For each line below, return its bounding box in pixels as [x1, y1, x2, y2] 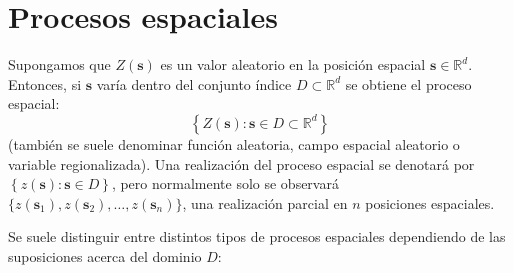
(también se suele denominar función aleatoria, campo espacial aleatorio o [8, 133, 460, 154]
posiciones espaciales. [365, 192, 495, 213]
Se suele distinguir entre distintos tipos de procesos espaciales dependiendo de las [8, 226, 506, 247]
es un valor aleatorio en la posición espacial [160, 54, 426, 75]
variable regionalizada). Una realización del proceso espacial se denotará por [8, 153, 475, 174]
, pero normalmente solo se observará [111, 173, 339, 194]
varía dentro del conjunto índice [96, 73, 292, 94]
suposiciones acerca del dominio [8, 245, 202, 266]
